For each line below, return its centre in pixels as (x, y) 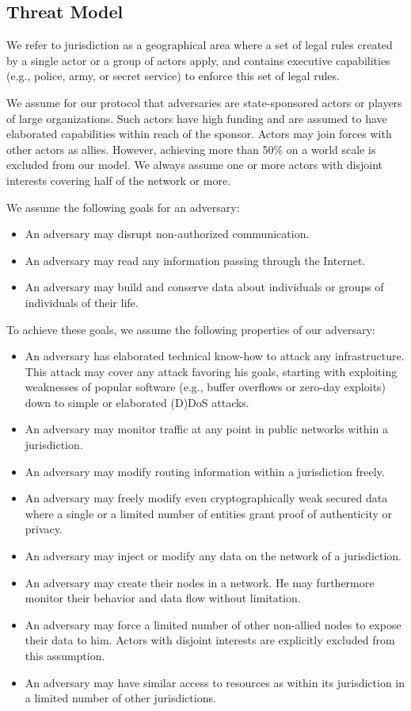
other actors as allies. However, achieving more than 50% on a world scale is (191, 149)
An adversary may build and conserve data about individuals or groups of (204, 287)
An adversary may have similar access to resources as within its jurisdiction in (215, 682)
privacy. (44, 529)
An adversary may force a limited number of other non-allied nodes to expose (213, 624)
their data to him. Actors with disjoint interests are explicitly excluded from (210, 640)
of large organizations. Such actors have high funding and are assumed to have (197, 118)
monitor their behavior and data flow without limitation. (163, 598)
